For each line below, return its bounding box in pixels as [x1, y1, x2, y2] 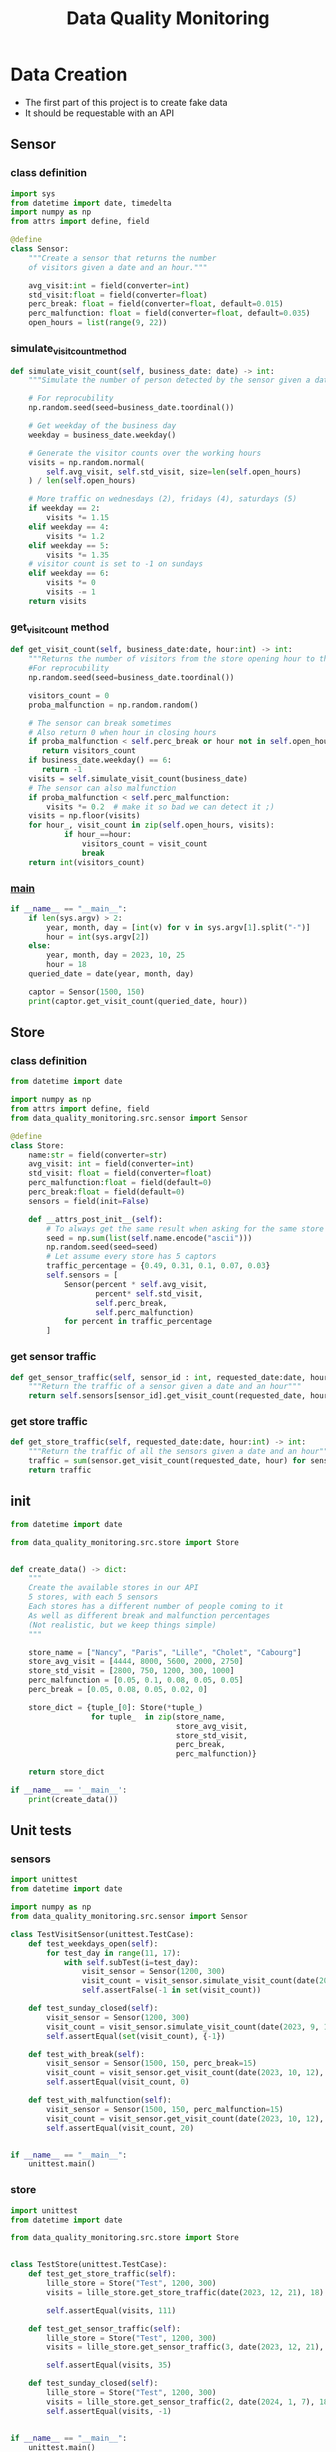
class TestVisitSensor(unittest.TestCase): [10, 1929, 195, 1939]
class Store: [10, 1140, 65, 1151]
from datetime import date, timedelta [10, 198, 172, 208]
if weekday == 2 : [28, 503, 101, 514]
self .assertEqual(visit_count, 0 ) [46, 2077, 190, 2087]
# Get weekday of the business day [28, 421, 177, 431]
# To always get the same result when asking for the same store [46, 1223, 325, 1234]
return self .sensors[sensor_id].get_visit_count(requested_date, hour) [28, 1391, 333, 1401]
